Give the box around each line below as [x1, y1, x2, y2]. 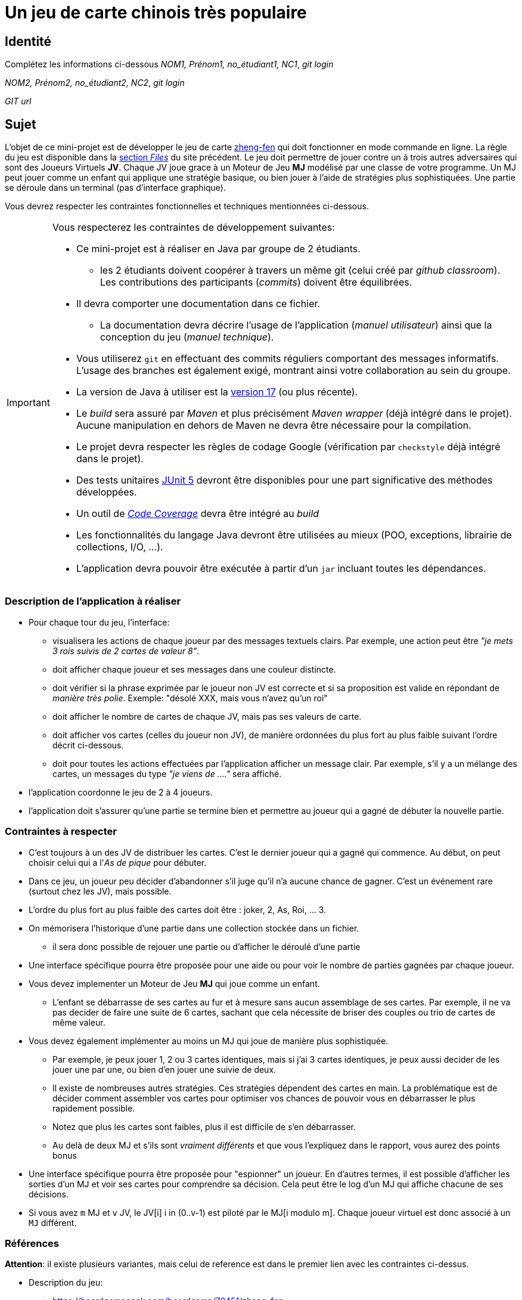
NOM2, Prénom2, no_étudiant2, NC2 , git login [5, 78, 185, 88]
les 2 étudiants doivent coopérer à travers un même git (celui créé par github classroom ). [100, 264, 501, 277]
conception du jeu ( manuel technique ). [100, 331, 274, 343]
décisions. [29, 1188, 69, 1199]
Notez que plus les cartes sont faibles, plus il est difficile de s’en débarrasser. [52, 1121, 356, 1132]
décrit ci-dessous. [52, 739, 124, 750]
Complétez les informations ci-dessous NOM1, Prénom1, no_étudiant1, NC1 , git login [5, 59, 334, 70]
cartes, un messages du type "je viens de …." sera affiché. [52, 768, 282, 779]
